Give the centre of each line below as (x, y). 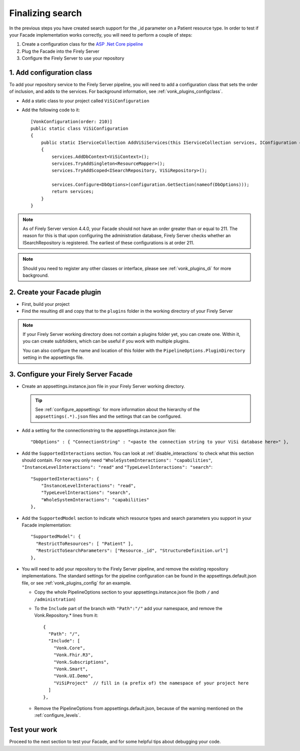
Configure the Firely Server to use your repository (73, 58)
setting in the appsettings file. (53, 357)
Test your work (33, 730)
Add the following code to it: (51, 110)
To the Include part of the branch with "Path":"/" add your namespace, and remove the (128, 608)
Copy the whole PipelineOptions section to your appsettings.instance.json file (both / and (127, 592)
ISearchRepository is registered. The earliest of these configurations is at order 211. (108, 243)
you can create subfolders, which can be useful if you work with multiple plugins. (106, 341)
